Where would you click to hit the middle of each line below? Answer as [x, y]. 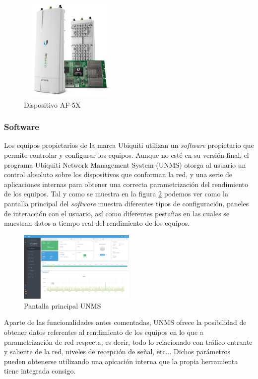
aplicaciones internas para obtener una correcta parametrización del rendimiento [126, 184]
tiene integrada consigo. [40, 371]
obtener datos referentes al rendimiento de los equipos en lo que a [104, 332]
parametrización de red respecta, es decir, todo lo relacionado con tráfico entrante [128, 342]
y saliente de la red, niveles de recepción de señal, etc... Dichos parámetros [117, 351]
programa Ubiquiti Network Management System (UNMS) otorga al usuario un [125, 164]
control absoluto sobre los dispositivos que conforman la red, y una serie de [118, 174]
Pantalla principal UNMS [63, 305]
